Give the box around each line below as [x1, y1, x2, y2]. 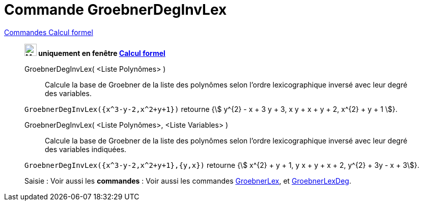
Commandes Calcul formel [4, 27, 93, 37]
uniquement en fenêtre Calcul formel [38, 48, 165, 57]
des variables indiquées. [45, 144, 127, 154]
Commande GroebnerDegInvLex [4, 1, 227, 18]
